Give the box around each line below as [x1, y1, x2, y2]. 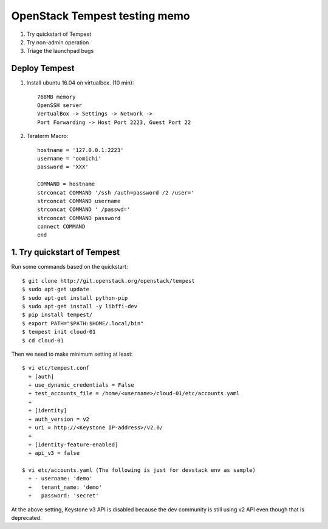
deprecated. [11, 514, 42, 521]
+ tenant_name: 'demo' [28, 483, 103, 491]
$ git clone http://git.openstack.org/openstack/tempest [22, 277, 196, 284]
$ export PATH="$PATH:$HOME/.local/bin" [22, 320, 144, 327]
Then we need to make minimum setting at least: [11, 350, 133, 358]
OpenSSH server [37, 102, 83, 109]
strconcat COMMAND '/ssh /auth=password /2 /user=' [37, 189, 194, 196]
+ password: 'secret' [28, 493, 100, 499]
